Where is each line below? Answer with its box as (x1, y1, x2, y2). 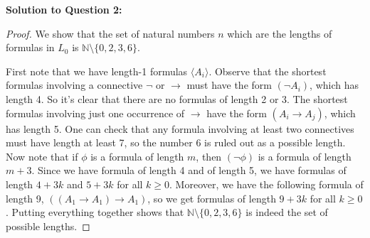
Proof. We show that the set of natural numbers (6, 26, 215, 40)
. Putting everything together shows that (6, 205, 184, 220)
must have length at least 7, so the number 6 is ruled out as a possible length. (6, 135, 346, 150)
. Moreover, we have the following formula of (169, 176, 364, 191)
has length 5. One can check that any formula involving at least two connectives (6, 121, 354, 136)
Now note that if (6, 148, 78, 163)
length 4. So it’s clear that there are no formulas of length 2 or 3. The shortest (6, 91, 348, 106)
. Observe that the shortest (208, 63, 327, 78)
